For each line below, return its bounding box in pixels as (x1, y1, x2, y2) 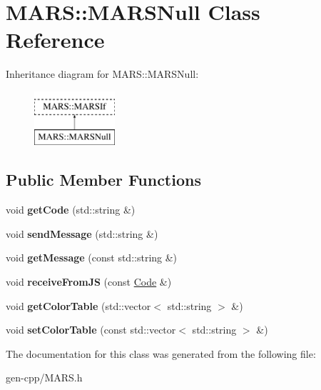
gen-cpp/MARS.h (6, 370, 83, 385)
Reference (6, 25, 105, 54)
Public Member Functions (6, 169, 201, 191)
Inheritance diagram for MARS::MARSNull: (6, 66, 199, 81)
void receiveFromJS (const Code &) (6, 274, 172, 289)
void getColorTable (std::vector (6, 298, 151, 313)
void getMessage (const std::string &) (6, 250, 178, 265)
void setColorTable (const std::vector (6, 322, 176, 337)
